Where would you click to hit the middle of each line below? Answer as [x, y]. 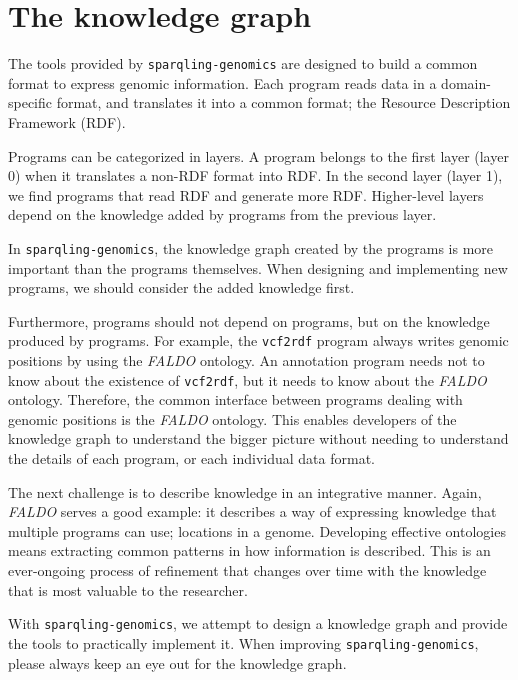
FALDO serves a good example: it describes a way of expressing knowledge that [252, 511]
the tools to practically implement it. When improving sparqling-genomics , [243, 642]
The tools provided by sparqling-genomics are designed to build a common [243, 63]
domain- [466, 82]
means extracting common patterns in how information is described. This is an [249, 550]
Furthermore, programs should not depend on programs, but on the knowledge [249, 320]
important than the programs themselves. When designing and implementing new [258, 267]
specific [30, 102]
